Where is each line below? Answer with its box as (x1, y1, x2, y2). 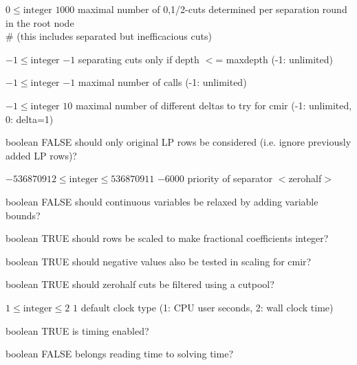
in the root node (6, 15, 74, 30)
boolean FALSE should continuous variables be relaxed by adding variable (6, 194, 318, 208)
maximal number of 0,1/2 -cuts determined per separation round (78, 2, 347, 16)
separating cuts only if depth (78, 52, 199, 66)
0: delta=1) (6, 111, 54, 126)
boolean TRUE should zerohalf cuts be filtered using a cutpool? (6, 277, 274, 291)
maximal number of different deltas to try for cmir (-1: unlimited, (75, 98, 352, 112)
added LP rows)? (6, 148, 77, 162)
